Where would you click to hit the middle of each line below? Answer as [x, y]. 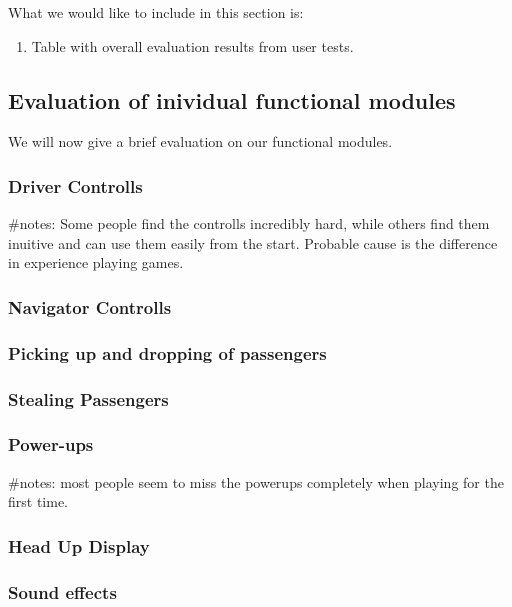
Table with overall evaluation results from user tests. [192, 45]
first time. [38, 501]
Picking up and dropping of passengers [167, 352]
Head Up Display [79, 545]
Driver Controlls [75, 185]
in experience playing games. [96, 262]
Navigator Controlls [90, 306]
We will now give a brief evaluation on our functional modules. [200, 141]
